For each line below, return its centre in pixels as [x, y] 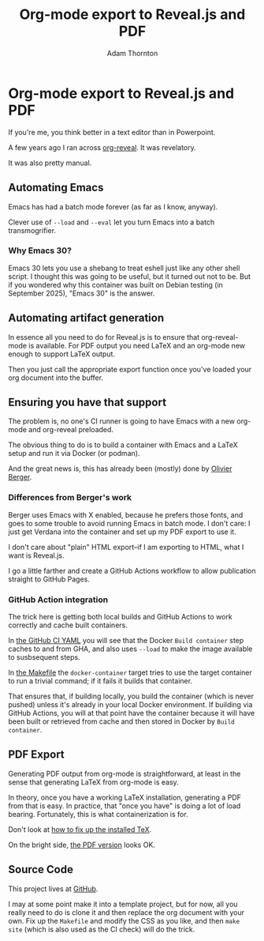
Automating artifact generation [86, 318]
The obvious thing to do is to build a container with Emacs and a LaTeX [123, 445]
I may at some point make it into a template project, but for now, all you [123, 904]
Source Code [41, 869]
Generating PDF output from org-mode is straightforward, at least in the [125, 774]
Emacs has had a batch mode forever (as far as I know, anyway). [113, 206]
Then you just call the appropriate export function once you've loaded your [130, 369]
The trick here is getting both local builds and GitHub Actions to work [120, 617]
